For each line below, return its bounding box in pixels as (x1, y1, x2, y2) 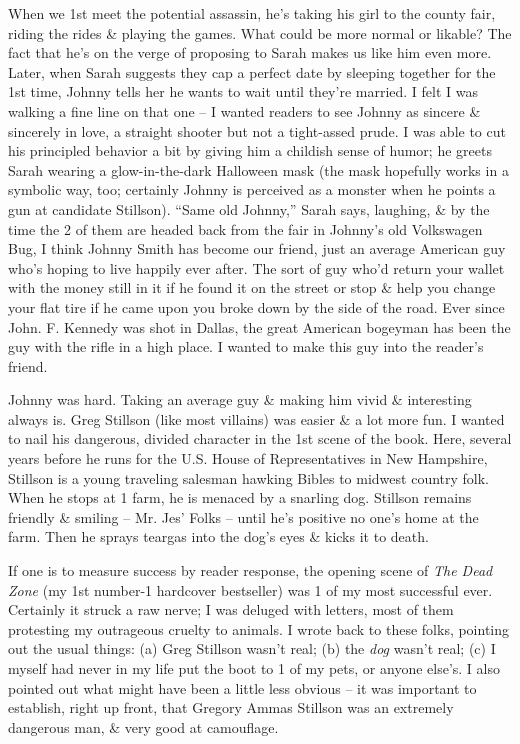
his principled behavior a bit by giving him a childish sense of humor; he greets (8, 140, 492, 161)
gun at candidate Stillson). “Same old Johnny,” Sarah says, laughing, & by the (8, 198, 490, 219)
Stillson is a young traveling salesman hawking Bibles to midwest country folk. (8, 467, 490, 488)
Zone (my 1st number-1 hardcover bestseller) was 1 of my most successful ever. (8, 579, 493, 600)
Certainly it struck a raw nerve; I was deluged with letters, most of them (8, 599, 454, 620)
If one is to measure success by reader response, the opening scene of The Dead (8, 560, 493, 581)
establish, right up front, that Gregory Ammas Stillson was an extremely (8, 697, 454, 718)
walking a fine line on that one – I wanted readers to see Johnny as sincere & (8, 100, 481, 121)
